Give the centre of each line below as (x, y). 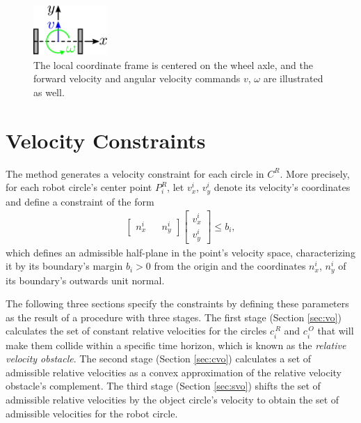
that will (336, 331)
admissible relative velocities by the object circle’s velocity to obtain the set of (173, 399)
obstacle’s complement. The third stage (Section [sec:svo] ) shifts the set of (163, 386)
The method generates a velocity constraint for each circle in (135, 173)
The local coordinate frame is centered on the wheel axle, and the (173, 64)
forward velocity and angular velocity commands (137, 78)
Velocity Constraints (106, 140)
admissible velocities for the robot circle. (92, 413)
